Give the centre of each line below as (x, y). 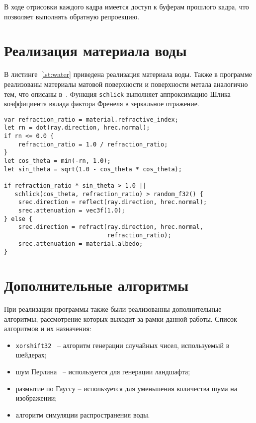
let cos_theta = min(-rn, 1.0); (57, 161)
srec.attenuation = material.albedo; (81, 244)
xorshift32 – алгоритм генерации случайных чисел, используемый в (123, 345)
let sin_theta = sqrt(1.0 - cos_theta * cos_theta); (93, 169)
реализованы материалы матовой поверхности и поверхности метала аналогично (126, 84)
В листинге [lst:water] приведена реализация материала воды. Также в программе (128, 74)
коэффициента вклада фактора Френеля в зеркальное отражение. (102, 104)
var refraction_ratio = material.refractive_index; (91, 119)
